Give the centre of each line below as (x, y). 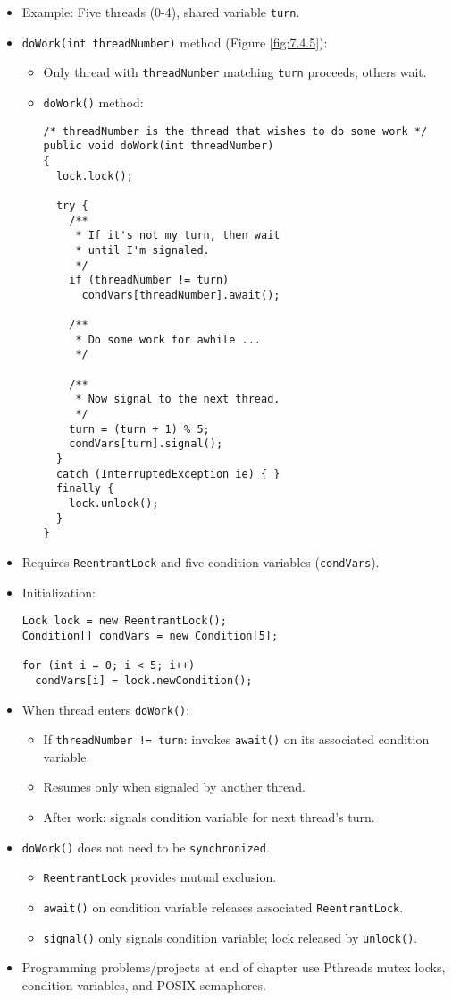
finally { (85, 489)
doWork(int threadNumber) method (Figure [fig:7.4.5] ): (175, 42)
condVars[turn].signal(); (146, 444)
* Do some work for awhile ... (168, 339)
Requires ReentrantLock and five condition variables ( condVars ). (201, 562)
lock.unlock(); (114, 504)
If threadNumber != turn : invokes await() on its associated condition (236, 739)
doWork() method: (93, 102)
